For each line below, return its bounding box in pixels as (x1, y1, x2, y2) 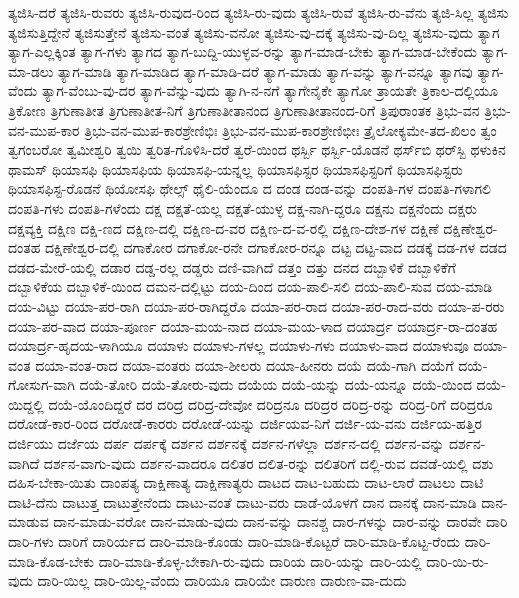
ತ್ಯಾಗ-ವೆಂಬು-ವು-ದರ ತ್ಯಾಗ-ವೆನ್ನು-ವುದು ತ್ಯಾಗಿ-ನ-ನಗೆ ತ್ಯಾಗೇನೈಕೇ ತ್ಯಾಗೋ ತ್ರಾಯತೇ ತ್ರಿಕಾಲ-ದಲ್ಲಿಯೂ (41, 80, 498, 101)
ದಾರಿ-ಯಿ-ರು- (426, 550, 489, 571)
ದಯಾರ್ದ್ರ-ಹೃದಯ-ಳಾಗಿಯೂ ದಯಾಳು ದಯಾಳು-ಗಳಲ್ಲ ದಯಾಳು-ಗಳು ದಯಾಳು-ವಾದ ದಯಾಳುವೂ (8, 335, 469, 356)
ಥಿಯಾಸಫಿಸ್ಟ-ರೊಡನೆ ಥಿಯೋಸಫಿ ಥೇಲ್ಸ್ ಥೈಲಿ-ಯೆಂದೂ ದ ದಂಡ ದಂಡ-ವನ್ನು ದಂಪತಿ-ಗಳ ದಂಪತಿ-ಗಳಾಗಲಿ (8, 178, 491, 199)
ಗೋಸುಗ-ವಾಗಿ (8, 374, 75, 395)
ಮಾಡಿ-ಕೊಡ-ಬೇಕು (8, 550, 95, 571)
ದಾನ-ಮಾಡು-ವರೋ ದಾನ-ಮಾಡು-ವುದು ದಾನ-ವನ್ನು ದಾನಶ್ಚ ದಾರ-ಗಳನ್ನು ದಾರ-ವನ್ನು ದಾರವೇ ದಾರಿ (53, 511, 508, 532)
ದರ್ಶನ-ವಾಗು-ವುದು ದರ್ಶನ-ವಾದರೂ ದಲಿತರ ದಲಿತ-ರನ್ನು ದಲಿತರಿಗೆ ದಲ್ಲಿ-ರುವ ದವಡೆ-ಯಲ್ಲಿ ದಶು (43, 452, 494, 473)
